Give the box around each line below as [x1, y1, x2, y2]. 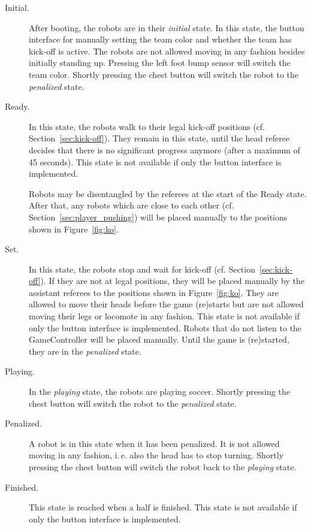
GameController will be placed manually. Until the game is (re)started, [29, 333, 289, 346]
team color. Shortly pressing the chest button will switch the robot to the [29, 68, 299, 80]
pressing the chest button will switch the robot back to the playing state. [29, 461, 297, 473]
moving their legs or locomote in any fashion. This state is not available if [29, 310, 300, 322]
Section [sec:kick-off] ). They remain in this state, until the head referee [29, 132, 290, 144]
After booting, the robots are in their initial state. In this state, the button [29, 21, 304, 34]
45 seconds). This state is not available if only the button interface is [29, 155, 282, 168]
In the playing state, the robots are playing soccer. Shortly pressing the [29, 385, 290, 398]
